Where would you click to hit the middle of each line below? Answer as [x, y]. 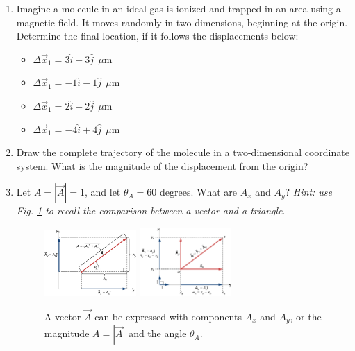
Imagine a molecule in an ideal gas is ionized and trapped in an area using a [179, 8]
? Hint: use [309, 192]
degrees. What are [198, 192]
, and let [102, 192]
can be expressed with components [168, 316]
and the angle [158, 333]
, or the [306, 316]
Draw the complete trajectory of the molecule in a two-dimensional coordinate [183, 152]
